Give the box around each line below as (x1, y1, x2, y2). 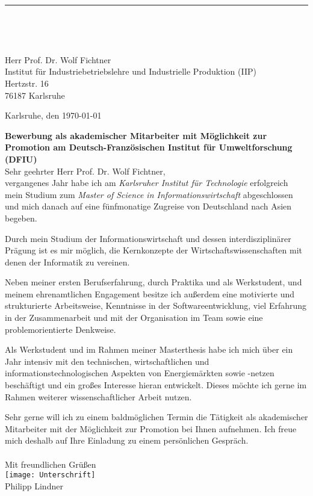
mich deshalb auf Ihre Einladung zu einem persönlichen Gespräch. (5, 434, 249, 447)
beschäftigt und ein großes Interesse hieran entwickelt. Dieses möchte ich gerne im (5, 379, 307, 391)
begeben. (5, 211, 37, 224)
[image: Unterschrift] (5, 471, 96, 480)
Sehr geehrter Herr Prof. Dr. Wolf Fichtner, (5, 164, 166, 177)
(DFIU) (5, 152, 37, 165)
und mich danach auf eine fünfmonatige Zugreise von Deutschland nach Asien (5, 200, 292, 212)
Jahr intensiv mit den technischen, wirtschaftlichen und (5, 355, 209, 367)
